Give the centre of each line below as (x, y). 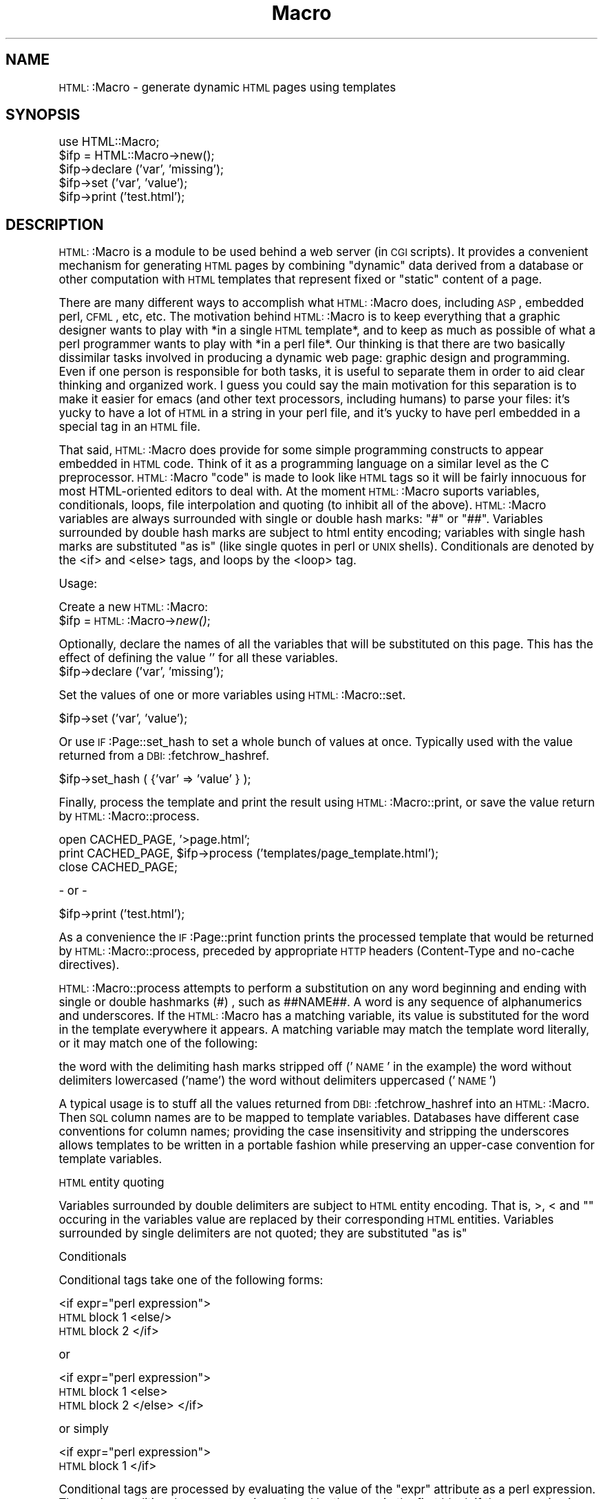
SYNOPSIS (43, 115)
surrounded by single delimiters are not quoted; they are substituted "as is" (263, 1234)
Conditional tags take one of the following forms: (191, 1280)
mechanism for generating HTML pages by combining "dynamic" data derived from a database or (321, 266)
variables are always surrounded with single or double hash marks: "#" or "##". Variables (301, 519)
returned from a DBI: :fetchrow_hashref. (164, 756)
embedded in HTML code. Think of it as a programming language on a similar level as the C (304, 464)
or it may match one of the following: (158, 1044)
